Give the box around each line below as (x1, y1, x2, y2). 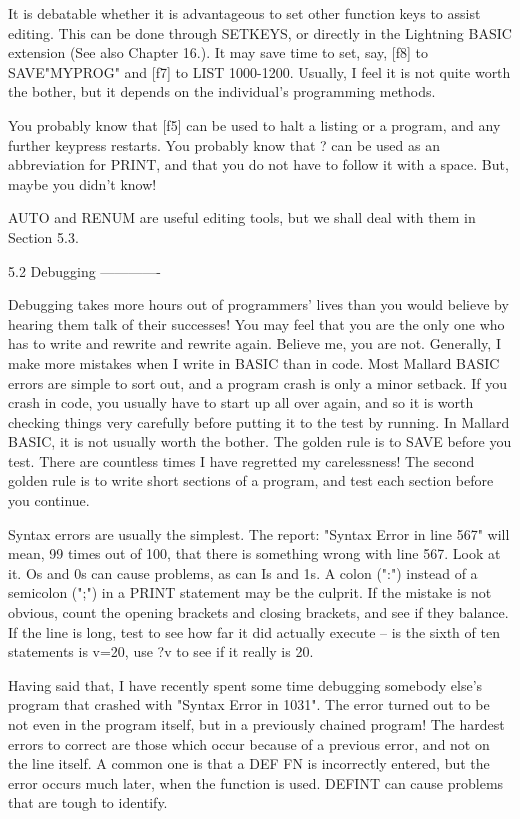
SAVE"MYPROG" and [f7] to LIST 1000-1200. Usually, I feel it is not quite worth (8, 61, 511, 82)
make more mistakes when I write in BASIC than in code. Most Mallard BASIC (8, 352, 500, 373)
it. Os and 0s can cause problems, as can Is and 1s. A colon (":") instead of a (8, 562, 478, 583)
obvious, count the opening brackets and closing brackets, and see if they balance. (8, 602, 509, 623)
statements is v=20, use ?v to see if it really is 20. (8, 641, 314, 662)
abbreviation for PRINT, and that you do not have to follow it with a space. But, (8, 154, 509, 175)
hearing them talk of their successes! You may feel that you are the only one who (8, 313, 505, 334)
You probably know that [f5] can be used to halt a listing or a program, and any (8, 114, 501, 135)
